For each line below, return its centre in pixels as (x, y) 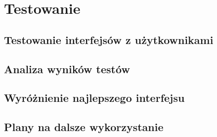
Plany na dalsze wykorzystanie (84, 127)
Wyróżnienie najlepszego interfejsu (94, 98)
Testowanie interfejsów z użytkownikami (109, 39)
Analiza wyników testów (67, 68)
